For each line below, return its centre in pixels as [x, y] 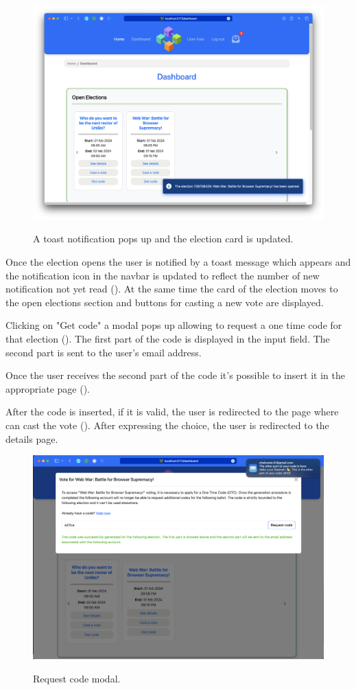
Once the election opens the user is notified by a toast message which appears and [178, 261]
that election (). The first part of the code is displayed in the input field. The [168, 338]
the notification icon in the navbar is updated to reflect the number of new [163, 275]
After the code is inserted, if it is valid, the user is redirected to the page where [172, 412]
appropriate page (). [48, 388]
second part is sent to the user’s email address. [104, 352]
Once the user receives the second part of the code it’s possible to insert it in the [175, 375]
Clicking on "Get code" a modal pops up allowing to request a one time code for [174, 325]
